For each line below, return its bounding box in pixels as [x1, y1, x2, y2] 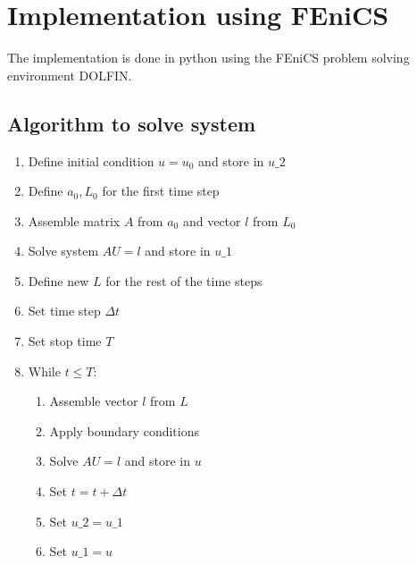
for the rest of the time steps [105, 271, 263, 290]
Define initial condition [28, 151, 154, 170]
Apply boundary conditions [49, 421, 199, 440]
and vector [182, 211, 241, 230]
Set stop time [28, 332, 102, 350]
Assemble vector [49, 392, 138, 410]
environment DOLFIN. [7, 65, 132, 84]
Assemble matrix [28, 211, 121, 230]
